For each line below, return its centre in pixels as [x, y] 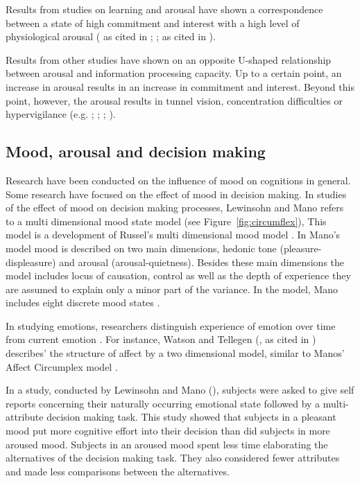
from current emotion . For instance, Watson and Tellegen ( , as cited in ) [161, 339]
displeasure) [31, 262]
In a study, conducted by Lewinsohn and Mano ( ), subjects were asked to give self [180, 390]
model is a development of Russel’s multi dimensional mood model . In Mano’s [173, 235]
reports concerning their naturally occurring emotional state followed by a [163, 403]
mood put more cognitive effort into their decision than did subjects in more [168, 431]
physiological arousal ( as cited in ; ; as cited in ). [111, 36]
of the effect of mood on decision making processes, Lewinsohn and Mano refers [175, 208]
